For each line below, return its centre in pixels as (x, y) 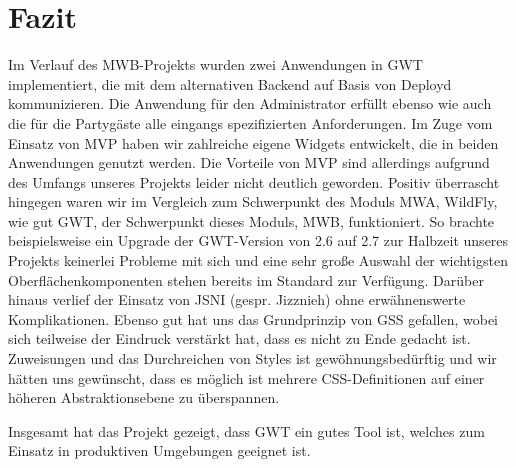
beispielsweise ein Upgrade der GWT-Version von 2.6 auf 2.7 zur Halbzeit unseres (258, 240)
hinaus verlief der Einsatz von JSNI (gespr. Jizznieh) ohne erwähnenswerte (237, 299)
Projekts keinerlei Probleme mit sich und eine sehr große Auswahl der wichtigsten (258, 260)
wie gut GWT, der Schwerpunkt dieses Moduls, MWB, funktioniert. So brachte (251, 220)
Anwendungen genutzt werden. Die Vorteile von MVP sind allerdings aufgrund (249, 162)
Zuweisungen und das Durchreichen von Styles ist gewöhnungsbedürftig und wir (252, 358)
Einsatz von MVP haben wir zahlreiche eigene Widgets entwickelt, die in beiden (253, 142)
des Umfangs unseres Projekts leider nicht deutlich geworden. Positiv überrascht (254, 181)
